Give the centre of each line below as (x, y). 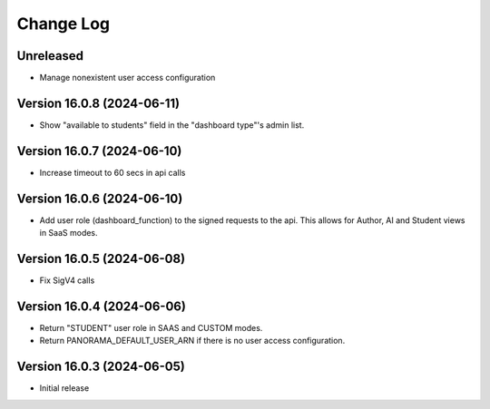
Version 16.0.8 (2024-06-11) (98, 103)
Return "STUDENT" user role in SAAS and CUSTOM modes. (151, 327)
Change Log (64, 24)
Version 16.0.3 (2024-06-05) (101, 367)
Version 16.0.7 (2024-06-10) (99, 151)
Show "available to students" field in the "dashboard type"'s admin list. (172, 125)
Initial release (64, 388)
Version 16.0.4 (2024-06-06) (101, 306)
